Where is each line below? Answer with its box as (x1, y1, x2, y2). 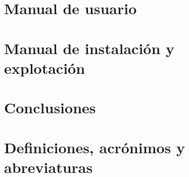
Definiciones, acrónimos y (4, 137, 185, 157)
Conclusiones (4, 97, 96, 118)
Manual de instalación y (4, 37, 175, 58)
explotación (4, 57, 85, 78)
